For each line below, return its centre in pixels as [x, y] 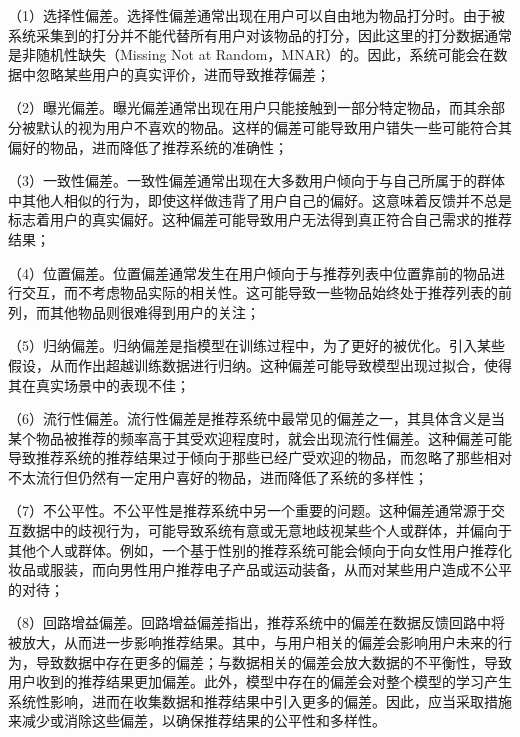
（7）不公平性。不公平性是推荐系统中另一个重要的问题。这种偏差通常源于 [249, 510]
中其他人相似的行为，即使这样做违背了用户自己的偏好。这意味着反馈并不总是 [260, 199]
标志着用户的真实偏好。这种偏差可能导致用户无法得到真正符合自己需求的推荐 [260, 219]
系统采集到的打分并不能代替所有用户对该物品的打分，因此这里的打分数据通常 [260, 34]
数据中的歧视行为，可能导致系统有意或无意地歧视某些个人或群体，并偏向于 [266, 530]
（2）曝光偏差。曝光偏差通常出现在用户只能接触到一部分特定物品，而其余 [249, 107]
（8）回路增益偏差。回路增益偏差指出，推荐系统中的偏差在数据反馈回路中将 [256, 622]
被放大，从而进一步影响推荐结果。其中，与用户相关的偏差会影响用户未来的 [253, 642]
